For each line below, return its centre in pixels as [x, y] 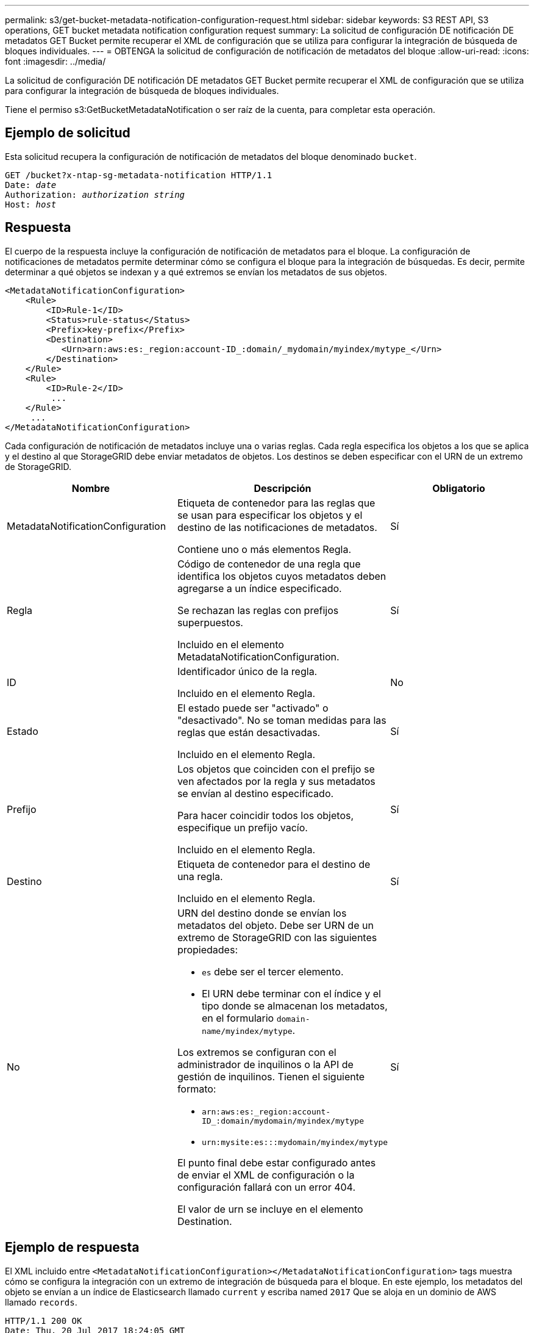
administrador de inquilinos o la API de [265, 1064]
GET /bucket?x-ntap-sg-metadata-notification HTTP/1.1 [139, 175]
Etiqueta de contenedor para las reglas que [276, 503]
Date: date [31, 185]
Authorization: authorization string [95, 194]
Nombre [91, 488]
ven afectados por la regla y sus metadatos [276, 781]
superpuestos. [210, 622]
